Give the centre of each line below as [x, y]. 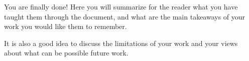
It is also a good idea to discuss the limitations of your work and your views [121, 43]
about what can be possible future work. [66, 53]
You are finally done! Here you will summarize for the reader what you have [121, 6]
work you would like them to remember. [66, 26]
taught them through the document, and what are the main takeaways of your [125, 16]
